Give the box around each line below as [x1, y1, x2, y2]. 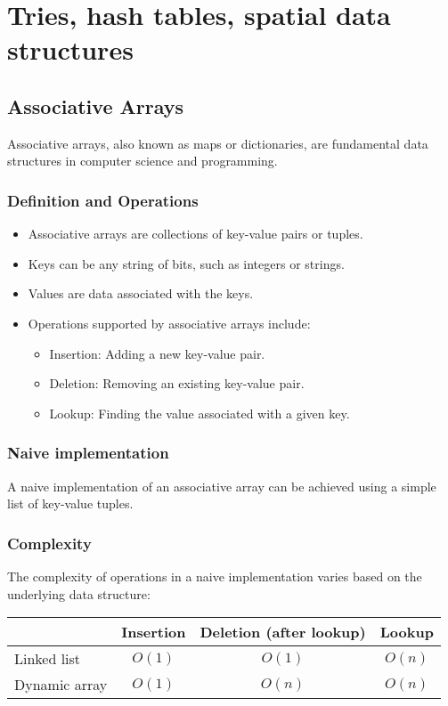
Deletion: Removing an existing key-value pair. [49, 374, 305, 393]
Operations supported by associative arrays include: [28, 313, 311, 332]
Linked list [14, 648, 81, 669]
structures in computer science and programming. [7, 151, 278, 170]
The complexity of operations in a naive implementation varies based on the [7, 566, 422, 585]
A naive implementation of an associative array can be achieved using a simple [7, 476, 436, 495]
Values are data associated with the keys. [28, 284, 254, 303]
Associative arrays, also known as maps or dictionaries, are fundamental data [7, 134, 428, 152]
